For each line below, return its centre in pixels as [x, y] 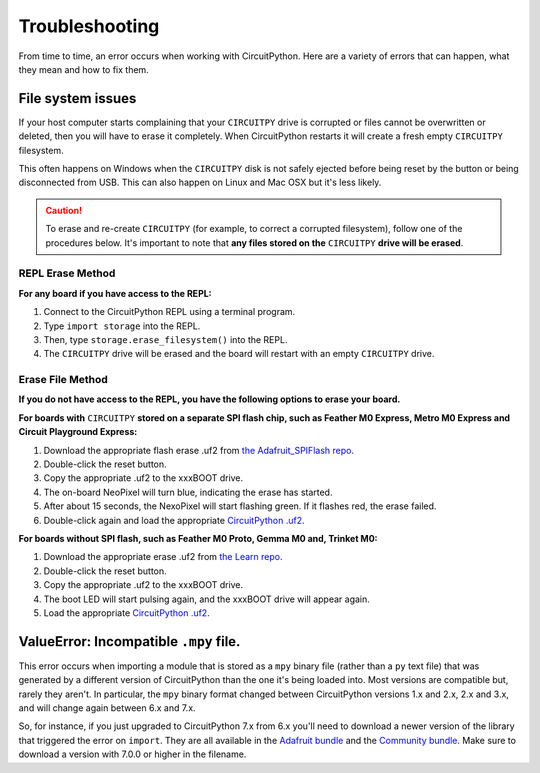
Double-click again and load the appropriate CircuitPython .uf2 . [174, 520]
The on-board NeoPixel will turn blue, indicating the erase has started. [188, 492]
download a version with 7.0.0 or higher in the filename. [132, 754]
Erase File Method [63, 380]
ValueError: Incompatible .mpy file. [129, 641]
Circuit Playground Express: [78, 432]
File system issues [77, 98]
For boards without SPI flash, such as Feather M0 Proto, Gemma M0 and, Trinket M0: [198, 538]
